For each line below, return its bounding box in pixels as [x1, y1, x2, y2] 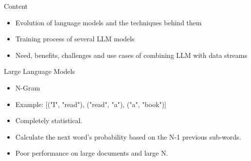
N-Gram [15, 82, 40, 92]
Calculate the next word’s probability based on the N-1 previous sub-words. [15, 131, 241, 142]
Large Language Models [4, 66, 75, 76]
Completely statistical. [15, 115, 83, 125]
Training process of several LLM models [15, 34, 135, 44]
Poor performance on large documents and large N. [15, 148, 168, 158]
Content [4, 1, 28, 11]
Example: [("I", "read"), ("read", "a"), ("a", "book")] [15, 99, 166, 109]
